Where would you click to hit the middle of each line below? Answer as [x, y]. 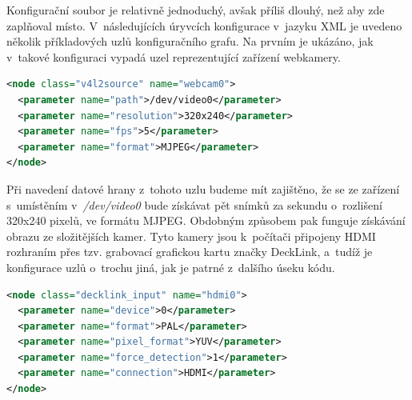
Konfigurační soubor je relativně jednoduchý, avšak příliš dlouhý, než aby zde [196, 10]
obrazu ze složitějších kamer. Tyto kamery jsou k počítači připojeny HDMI [191, 236]
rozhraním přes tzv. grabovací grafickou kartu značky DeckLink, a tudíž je [190, 252]
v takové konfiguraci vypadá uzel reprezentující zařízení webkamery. [174, 56]
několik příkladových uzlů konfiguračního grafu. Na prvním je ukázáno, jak [190, 41]
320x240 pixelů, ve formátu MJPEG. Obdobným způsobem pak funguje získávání [206, 220]
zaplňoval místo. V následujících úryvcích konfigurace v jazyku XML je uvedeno [204, 25]
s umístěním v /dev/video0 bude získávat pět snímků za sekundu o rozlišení [194, 204]
